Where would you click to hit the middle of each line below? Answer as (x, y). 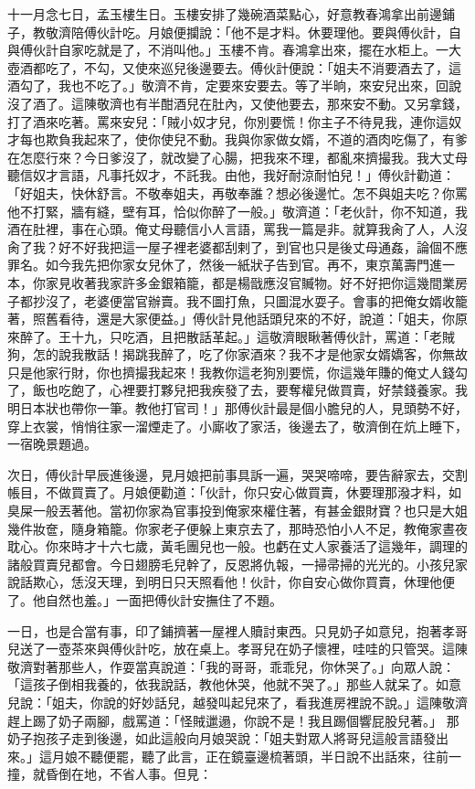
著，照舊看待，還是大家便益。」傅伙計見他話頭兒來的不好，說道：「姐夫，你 (231, 319)
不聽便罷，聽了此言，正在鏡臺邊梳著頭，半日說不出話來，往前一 (269, 756)
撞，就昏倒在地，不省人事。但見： (110, 774)
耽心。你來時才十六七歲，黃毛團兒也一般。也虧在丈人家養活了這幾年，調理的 (237, 546)
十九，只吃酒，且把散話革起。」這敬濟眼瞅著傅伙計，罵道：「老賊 (263, 336)
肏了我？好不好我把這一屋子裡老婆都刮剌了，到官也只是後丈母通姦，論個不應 (237, 246)
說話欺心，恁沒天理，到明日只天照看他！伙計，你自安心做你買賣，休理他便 (231, 582)
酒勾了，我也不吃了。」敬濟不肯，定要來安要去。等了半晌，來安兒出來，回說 (234, 85)
